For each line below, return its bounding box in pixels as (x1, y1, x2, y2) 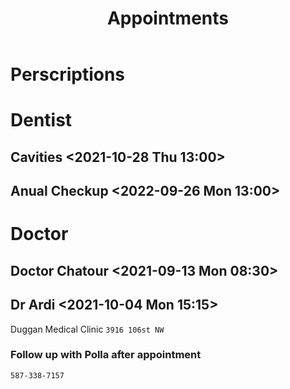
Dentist (10, 109, 73, 132)
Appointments (106, 7, 230, 30)
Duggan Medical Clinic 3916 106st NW (10, 323, 165, 335)
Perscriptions (10, 63, 126, 86)
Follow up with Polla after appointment (10, 348, 202, 362)
